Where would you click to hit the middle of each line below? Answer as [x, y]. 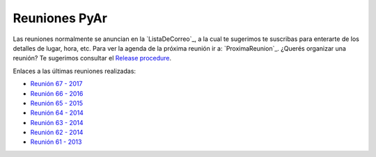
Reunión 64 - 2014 [57, 113]
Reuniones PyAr [60, 18]
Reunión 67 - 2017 [56, 84]
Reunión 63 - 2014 [57, 122]
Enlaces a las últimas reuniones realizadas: [74, 71]
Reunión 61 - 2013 [56, 142]
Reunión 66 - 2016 [57, 93]
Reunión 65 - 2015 [57, 103]
